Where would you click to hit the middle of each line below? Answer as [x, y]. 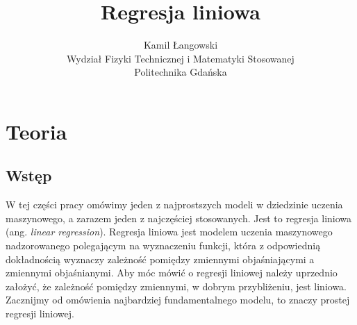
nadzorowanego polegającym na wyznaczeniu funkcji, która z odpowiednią [163, 245]
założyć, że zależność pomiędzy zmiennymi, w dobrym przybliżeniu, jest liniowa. [176, 286]
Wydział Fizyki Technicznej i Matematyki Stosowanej [181, 58]
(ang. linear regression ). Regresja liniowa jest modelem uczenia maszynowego [169, 232]
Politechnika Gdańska [181, 72]
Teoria [36, 131]
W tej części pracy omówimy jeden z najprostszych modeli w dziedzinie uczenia [174, 205]
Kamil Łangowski [181, 45]
